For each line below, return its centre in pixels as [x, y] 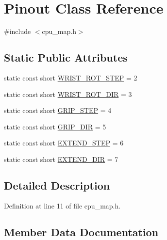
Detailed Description [57, 185]
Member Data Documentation [81, 232]
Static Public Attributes [66, 57]
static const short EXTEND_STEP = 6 [64, 143]
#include [17, 31]
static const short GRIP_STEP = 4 [58, 110]
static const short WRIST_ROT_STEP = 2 [71, 77]
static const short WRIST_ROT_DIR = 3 [68, 94]
